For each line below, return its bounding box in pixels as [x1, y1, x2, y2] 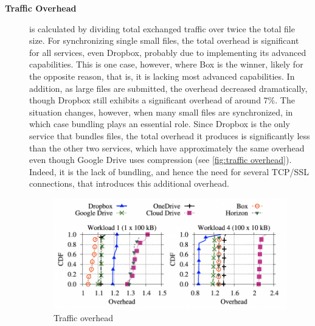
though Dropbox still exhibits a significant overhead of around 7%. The [29, 94, 295, 106]
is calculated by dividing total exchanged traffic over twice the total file [29, 22, 295, 35]
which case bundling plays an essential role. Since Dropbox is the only [29, 117, 290, 130]
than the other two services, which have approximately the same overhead [29, 141, 305, 154]
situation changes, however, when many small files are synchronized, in [29, 105, 293, 118]
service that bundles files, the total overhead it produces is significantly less [29, 129, 310, 142]
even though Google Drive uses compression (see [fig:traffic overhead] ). [29, 153, 292, 166]
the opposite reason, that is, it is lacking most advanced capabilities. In [29, 69, 295, 82]
